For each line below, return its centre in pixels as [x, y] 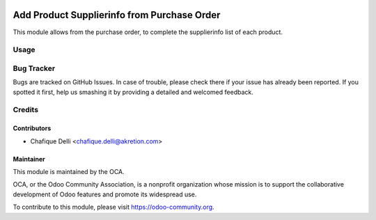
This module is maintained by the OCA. [69, 171]
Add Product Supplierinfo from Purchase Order [117, 15]
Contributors [32, 128]
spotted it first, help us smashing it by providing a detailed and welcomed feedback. [133, 92]
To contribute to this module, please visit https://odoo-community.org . [114, 207]
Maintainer [29, 159]
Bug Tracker [34, 68]
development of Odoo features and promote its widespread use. [105, 194]
